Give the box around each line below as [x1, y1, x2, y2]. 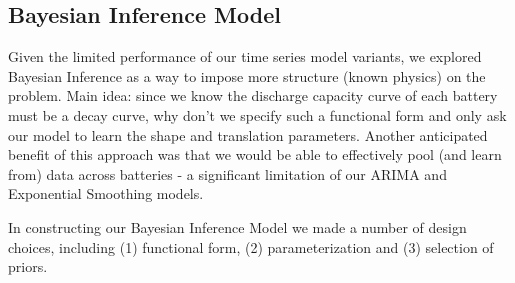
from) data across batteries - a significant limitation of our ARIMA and [8, 163, 447, 184]
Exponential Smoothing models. [8, 183, 204, 204]
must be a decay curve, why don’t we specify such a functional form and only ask [8, 104, 507, 125]
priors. [8, 256, 48, 277]
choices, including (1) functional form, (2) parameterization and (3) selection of [8, 236, 494, 257]
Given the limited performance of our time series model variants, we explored [8, 46, 482, 67]
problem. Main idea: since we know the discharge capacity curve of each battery [8, 85, 498, 106]
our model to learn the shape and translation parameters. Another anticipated [8, 124, 488, 145]
